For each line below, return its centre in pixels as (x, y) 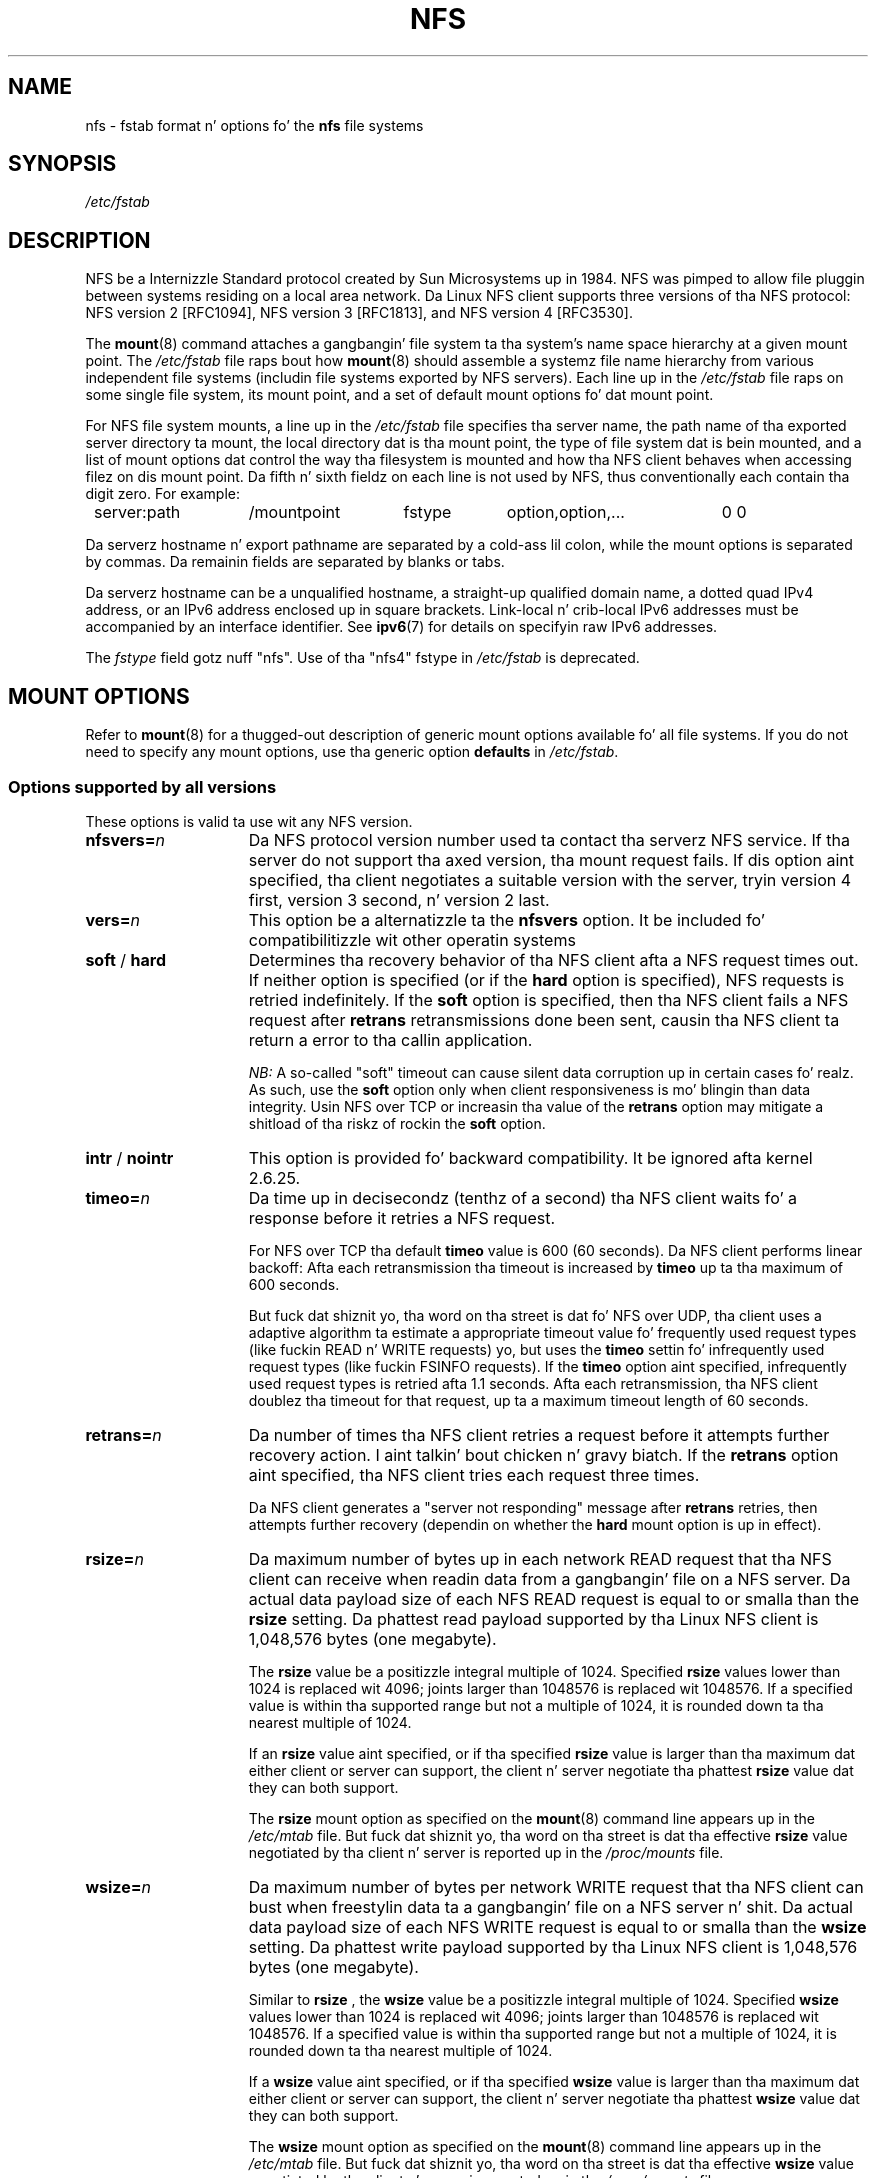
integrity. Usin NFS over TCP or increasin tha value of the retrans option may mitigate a (536, 1106)
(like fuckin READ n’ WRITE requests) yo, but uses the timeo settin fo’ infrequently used (536, 1349)
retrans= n (123, 1434)
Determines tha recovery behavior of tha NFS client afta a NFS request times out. (553, 959)
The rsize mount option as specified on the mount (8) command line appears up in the (531, 1818)
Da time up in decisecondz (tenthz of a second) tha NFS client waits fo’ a (523, 1197)
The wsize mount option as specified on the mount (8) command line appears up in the (535, 2146)
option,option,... (565, 512)
